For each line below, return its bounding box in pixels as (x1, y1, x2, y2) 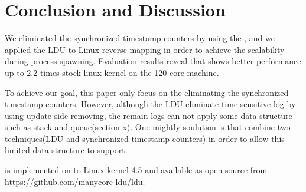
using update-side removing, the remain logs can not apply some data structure (5, 109, 292, 121)
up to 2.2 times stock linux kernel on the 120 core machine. (5, 66, 219, 78)
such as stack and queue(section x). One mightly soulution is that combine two (5, 121, 291, 133)
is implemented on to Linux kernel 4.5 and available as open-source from (5, 164, 268, 176)
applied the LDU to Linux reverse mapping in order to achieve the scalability (5, 43, 285, 55)
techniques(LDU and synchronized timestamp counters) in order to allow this (5, 132, 285, 144)
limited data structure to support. (5, 144, 128, 156)
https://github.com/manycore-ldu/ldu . (5, 175, 145, 187)
